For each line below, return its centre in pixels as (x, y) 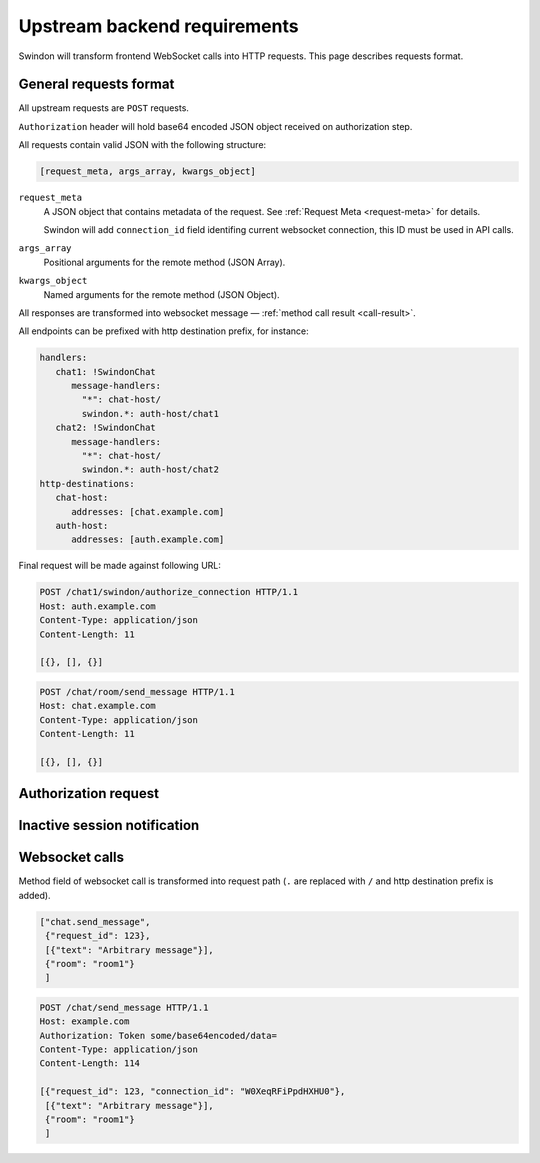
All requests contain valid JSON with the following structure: (142, 145)
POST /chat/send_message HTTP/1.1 (124, 1007)
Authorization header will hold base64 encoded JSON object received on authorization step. (215, 126)
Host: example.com (84, 1021)
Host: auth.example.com (98, 606)
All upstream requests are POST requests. (104, 108)
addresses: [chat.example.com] (148, 511)
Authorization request (89, 793)
